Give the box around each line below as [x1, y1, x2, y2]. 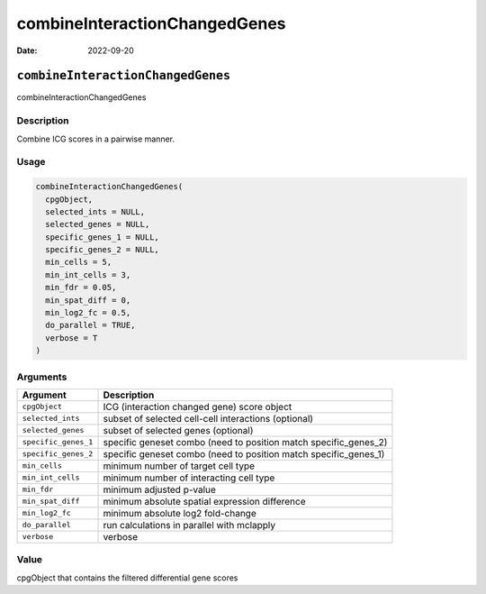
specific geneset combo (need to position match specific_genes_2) [103, 435, 388, 448]
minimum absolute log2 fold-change [103, 507, 256, 519]
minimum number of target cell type [103, 460, 256, 472]
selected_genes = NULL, [45, 219, 150, 230]
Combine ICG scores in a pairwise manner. [16, 133, 175, 144]
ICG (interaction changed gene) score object [103, 400, 292, 413]
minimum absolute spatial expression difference [103, 495, 306, 507]
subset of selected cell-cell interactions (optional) [103, 412, 314, 425]
